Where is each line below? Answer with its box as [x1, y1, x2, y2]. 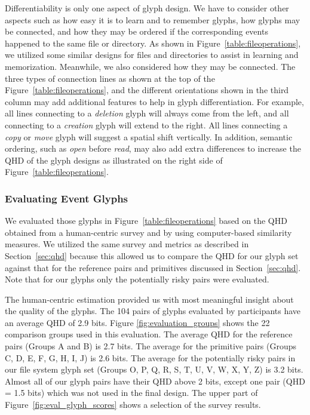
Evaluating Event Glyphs [5, 190, 128, 205]
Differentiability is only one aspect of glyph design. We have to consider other [5, 2, 289, 14]
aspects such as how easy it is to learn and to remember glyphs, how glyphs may [5, 13, 300, 26]
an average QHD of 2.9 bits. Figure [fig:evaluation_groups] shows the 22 [5, 316, 270, 328]
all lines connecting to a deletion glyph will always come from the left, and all [5, 107, 289, 119]
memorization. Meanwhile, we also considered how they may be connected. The [5, 60, 296, 72]
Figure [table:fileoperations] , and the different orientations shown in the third [5, 84, 289, 96]
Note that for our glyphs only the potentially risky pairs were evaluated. [5, 273, 269, 285]
